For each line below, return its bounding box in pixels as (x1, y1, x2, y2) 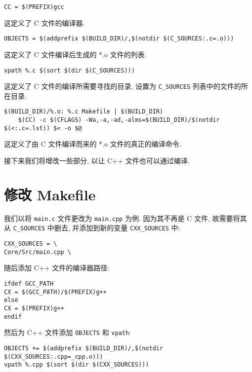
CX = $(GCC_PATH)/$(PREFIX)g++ (4, 288, 107, 296)
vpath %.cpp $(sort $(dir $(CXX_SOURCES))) (4, 361, 149, 369)
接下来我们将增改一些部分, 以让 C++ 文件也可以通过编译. (4, 155, 190, 165)
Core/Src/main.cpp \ (4, 248, 72, 256)
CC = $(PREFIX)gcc (4, 3, 64, 10)
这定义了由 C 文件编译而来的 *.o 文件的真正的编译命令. (4, 139, 181, 149)
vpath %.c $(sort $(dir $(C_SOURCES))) (4, 67, 135, 74)
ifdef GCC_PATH (4, 280, 54, 287)
